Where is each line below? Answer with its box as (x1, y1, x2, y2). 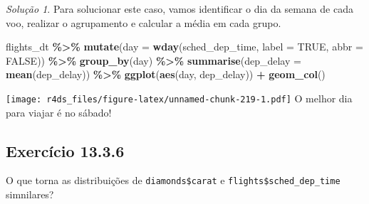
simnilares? (6, 187, 54, 202)
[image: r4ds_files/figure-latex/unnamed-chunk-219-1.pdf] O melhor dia (6, 90, 353, 105)
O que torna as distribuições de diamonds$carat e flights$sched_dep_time (6, 173, 341, 188)
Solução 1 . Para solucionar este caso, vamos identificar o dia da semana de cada (6, 1, 353, 16)
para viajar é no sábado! (6, 104, 112, 119)
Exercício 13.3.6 (6, 139, 125, 161)
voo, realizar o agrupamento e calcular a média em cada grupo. (6, 15, 281, 30)
